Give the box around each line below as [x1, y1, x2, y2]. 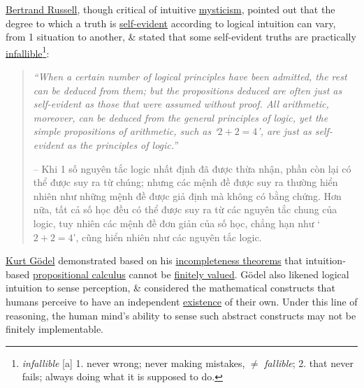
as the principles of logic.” [67, 138, 178, 152]
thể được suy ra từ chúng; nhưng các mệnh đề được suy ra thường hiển [33, 175, 338, 189]
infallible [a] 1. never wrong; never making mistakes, [22, 355, 245, 370]
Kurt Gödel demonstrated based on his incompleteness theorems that [6, 253, 303, 268]
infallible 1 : [6, 43, 50, 60]
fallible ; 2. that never [264, 355, 354, 370]
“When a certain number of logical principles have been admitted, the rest [33, 69, 347, 84]
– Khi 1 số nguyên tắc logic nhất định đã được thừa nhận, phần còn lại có [33, 161, 351, 175]
